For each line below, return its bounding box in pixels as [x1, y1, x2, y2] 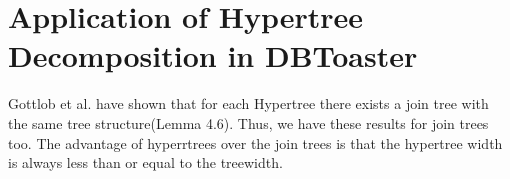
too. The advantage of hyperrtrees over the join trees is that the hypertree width [8, 132, 503, 153]
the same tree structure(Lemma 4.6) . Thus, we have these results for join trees [8, 112, 489, 133]
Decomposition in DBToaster [8, 35, 418, 76]
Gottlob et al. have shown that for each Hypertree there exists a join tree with [8, 93, 489, 114]
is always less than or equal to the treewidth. [8, 152, 283, 173]
